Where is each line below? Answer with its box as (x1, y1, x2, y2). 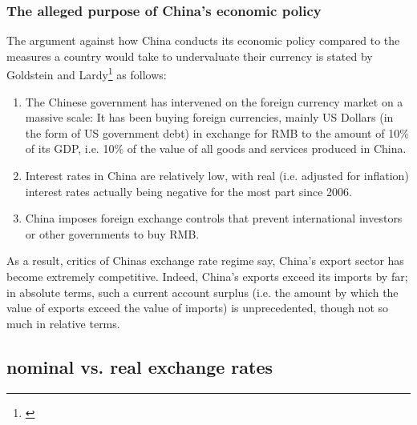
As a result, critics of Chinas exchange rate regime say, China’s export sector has (6, 252, 404, 269)
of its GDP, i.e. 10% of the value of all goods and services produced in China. (25, 140, 407, 157)
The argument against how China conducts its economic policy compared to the (6, 32, 400, 49)
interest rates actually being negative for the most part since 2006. (25, 182, 353, 199)
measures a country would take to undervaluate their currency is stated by (6, 47, 373, 64)
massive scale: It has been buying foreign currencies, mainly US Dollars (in (25, 109, 394, 126)
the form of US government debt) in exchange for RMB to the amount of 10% (25, 124, 409, 141)
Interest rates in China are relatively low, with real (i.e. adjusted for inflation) (25, 167, 409, 184)
